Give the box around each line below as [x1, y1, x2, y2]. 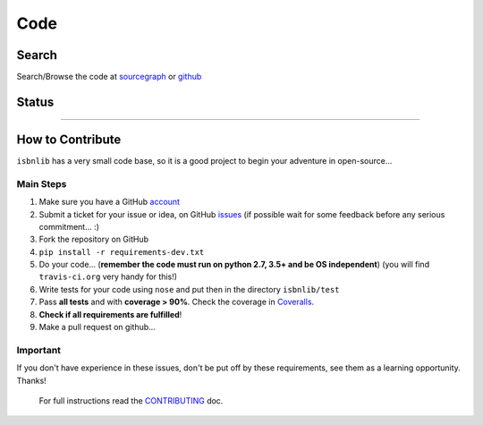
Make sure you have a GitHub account [38, 197, 181, 208]
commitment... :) [38, 221, 100, 232]
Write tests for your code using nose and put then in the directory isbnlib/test [38, 284, 340, 294]
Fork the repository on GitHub [38, 234, 149, 245]
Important [16, 344, 62, 356]
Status [16, 94, 55, 109]
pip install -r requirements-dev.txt [38, 247, 205, 257]
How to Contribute [16, 132, 122, 147]
